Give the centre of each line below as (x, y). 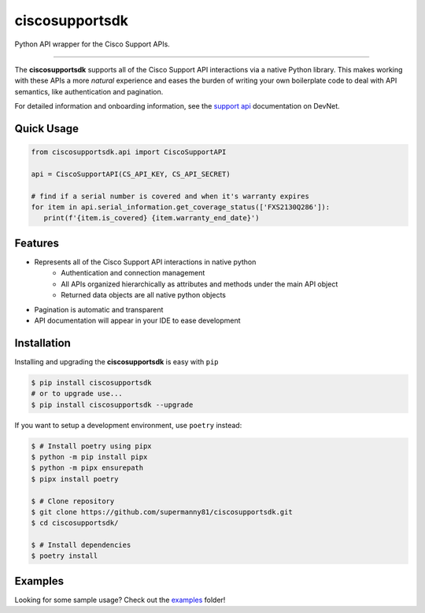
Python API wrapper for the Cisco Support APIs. (92, 44)
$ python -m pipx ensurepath (87, 468)
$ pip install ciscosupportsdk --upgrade (112, 404)
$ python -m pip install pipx (89, 457)
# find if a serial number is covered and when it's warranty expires (170, 196)
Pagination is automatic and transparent (99, 309)
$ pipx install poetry (75, 479)
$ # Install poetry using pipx (92, 446)
